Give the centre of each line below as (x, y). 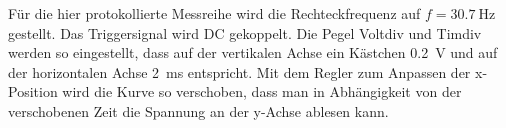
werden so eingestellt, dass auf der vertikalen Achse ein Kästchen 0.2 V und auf (253, 52)
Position (33, 91)
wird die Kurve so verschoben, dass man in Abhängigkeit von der (262, 91)
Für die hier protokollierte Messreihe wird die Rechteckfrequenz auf (214, 13)
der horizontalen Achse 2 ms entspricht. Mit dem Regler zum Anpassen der (239, 71)
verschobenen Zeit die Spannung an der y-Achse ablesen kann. (198, 110)
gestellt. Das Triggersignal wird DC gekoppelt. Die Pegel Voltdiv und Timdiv (245, 32)
